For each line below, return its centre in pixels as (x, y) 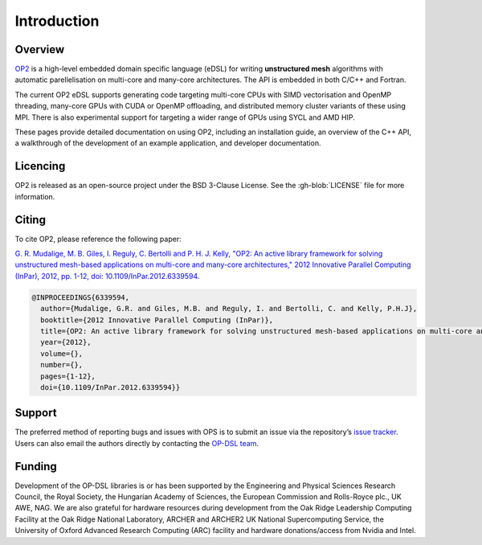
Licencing (40, 166)
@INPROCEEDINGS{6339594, (81, 297)
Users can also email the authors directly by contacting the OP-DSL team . (137, 443)
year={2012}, (66, 342)
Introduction (57, 21)
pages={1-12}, (68, 376)
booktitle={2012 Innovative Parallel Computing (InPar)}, (157, 320)
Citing (30, 220)
